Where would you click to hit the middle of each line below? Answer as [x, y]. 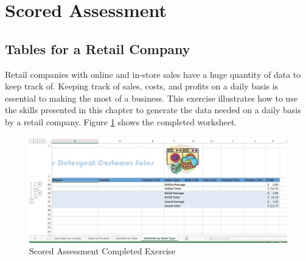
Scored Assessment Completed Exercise [103, 251]
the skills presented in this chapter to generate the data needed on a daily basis [153, 110]
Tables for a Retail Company [98, 48]
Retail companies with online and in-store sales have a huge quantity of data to [153, 74]
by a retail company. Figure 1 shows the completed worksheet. [121, 121]
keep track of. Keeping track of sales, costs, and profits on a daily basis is [142, 86]
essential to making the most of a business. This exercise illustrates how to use [151, 98]
